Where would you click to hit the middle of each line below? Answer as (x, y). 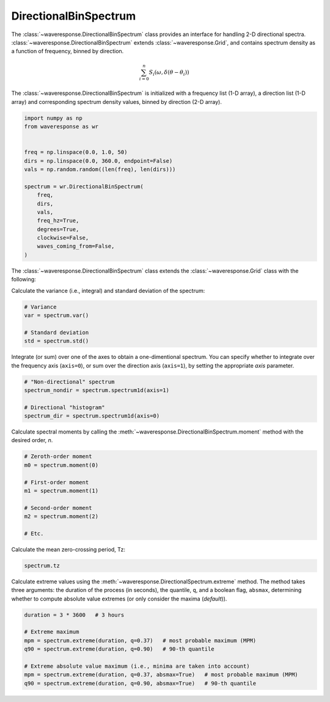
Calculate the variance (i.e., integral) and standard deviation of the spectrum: (108, 290)
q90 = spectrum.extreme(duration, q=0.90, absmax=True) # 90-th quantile (140, 683)
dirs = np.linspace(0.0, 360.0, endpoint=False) (98, 161)
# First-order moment (57, 482)
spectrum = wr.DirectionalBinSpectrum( (84, 186)
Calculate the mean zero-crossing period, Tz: (68, 549)
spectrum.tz (42, 565)
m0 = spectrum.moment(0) (61, 465)
